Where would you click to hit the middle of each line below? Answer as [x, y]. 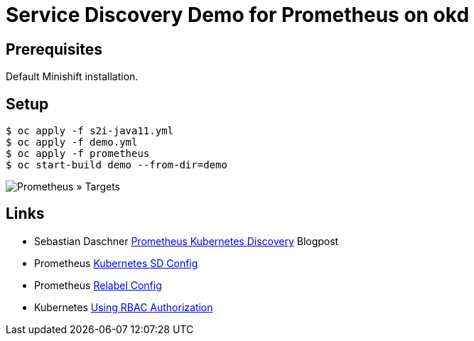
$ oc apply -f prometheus [78, 154]
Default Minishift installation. [72, 77]
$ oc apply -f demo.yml [72, 142]
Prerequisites [54, 49]
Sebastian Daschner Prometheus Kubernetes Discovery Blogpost [187, 241]
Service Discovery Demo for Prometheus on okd [238, 15]
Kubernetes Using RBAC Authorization [124, 307]
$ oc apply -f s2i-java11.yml [90, 131]
